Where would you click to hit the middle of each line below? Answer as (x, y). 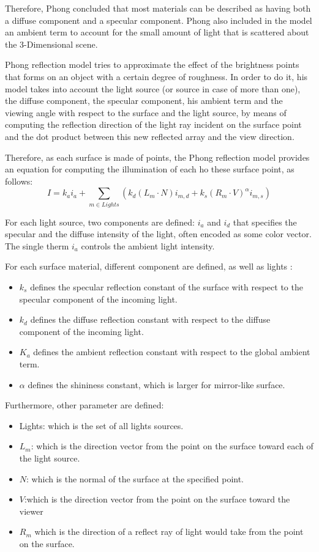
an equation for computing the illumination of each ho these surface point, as (150, 169)
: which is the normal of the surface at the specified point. (135, 478)
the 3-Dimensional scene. (51, 44)
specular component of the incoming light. (98, 299)
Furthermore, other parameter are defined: (84, 405)
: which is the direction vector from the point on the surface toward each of (172, 446)
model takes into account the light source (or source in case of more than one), (153, 88)
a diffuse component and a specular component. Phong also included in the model (159, 20)
